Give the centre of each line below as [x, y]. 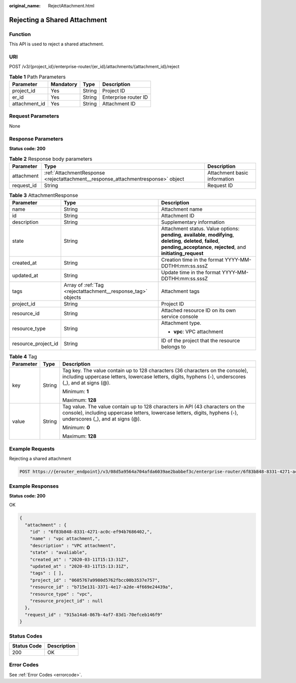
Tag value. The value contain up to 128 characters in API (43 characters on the [154, 407]
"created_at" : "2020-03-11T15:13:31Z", [79, 559]
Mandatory [64, 84]
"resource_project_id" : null [66, 601]
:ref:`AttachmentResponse [75, 173]
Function [20, 34]
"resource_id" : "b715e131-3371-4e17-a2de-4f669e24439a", [101, 587]
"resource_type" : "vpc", [61, 594]
